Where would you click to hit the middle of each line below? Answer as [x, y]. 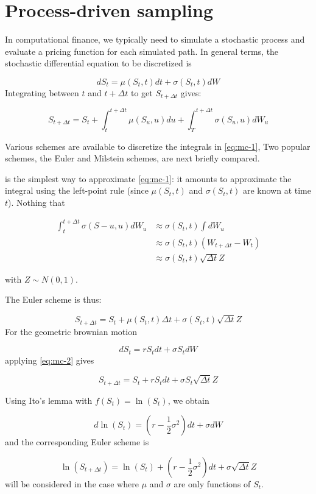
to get [142, 92]
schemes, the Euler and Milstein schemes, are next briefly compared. [132, 158]
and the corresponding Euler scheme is [77, 442]
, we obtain [188, 400]
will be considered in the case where [72, 484]
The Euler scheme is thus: [53, 299]
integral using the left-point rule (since [77, 190]
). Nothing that [37, 203]
